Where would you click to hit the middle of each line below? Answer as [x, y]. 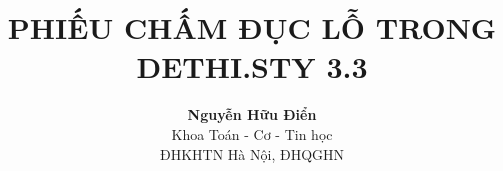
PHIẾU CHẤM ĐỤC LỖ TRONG [252, 27]
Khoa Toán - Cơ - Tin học [252, 133]
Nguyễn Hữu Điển [252, 114]
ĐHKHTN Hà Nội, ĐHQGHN [252, 153]
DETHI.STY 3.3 [252, 66]
